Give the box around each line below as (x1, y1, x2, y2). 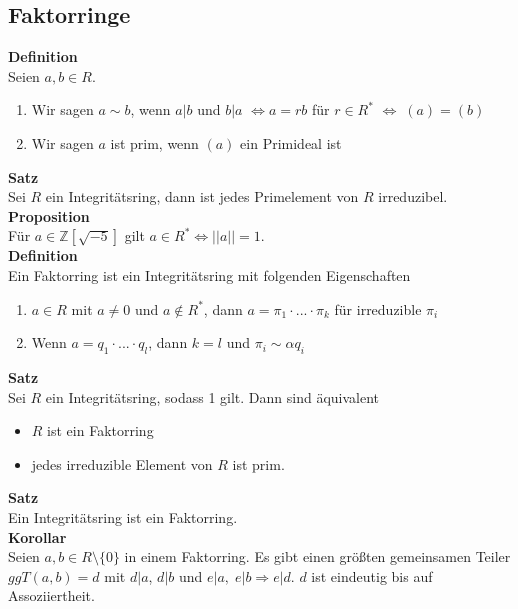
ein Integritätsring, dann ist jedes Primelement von (45, 186, 359, 207)
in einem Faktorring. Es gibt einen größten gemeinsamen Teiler (124, 546, 511, 567)
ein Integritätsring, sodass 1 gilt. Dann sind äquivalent (45, 386, 380, 407)
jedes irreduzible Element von (31, 453, 213, 474)
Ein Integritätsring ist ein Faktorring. (8, 506, 238, 527)
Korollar (8, 526, 67, 547)
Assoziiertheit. (8, 585, 95, 606)
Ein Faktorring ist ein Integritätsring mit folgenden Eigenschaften (8, 264, 411, 285)
